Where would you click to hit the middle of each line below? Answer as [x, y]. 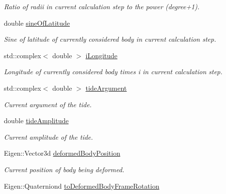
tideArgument [106, 88]
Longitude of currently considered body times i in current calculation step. [113, 72]
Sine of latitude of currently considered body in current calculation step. [110, 39]
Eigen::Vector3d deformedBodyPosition [62, 153]
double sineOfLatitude [37, 23]
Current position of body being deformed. [64, 169]
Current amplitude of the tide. [48, 137]
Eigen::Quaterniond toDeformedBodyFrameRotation [82, 186]
